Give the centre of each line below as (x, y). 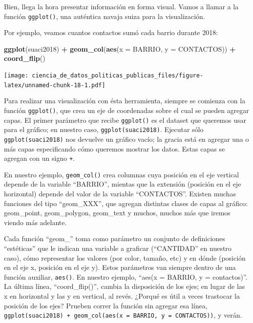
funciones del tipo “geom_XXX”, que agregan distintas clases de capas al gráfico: (126, 203)
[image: (16, 76)
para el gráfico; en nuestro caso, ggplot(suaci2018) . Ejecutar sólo (104, 129)
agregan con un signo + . (39, 158)
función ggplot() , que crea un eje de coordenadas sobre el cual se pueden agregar (126, 110)
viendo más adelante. (35, 222)
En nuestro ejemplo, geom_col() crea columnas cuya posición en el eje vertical (122, 174)
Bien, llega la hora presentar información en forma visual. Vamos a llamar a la (121, 6)
